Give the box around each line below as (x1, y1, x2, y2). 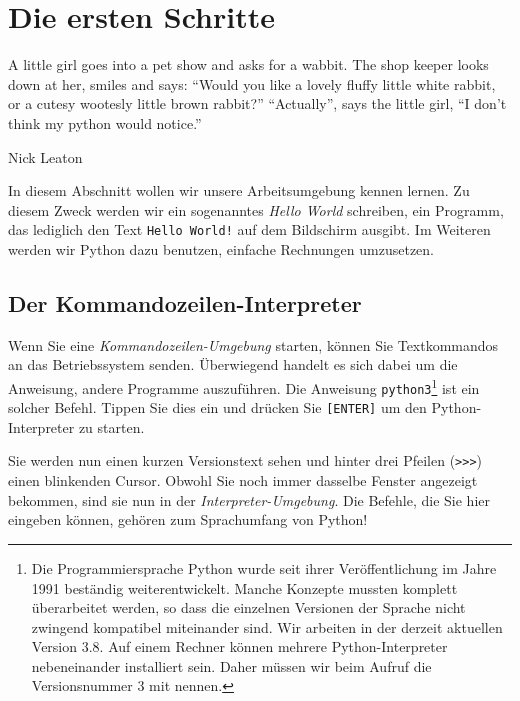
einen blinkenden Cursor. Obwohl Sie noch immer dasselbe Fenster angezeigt (8, 470, 478, 491)
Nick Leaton (8, 146, 83, 167)
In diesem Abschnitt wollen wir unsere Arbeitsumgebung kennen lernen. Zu (8, 180, 470, 201)
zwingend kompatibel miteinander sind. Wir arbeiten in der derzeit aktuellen (31, 616, 503, 637)
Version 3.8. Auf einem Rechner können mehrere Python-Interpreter (31, 636, 448, 657)
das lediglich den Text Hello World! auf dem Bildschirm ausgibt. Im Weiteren (8, 219, 491, 240)
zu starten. (78, 416, 145, 437)
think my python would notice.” (8, 112, 202, 133)
